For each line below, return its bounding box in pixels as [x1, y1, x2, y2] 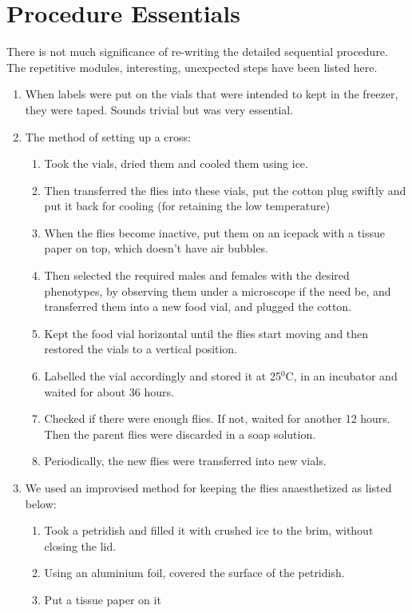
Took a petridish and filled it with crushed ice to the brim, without [44, 522, 374, 539]
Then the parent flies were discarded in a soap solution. [44, 425, 316, 442]
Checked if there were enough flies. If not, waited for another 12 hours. [44, 410, 390, 427]
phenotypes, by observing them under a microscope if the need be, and [44, 282, 391, 299]
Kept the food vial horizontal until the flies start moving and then [44, 324, 369, 341]
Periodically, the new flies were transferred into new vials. [44, 452, 327, 469]
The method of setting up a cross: [25, 128, 191, 145]
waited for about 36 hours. [44, 383, 174, 400]
